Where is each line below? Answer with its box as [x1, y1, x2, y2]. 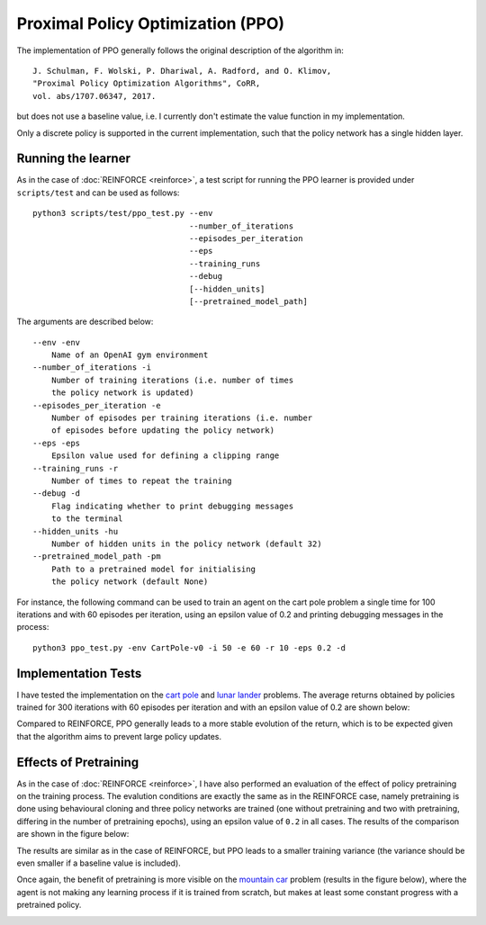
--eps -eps [32, 437, 81, 448]
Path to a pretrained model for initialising [50, 563, 256, 574]
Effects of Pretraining [16, 754, 139, 769]
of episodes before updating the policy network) [50, 426, 274, 436]
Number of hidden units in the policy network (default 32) [50, 538, 323, 549]
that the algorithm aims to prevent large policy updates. [16, 731, 222, 741]
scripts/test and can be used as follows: [16, 187, 180, 198]
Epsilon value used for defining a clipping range [50, 451, 280, 461]
